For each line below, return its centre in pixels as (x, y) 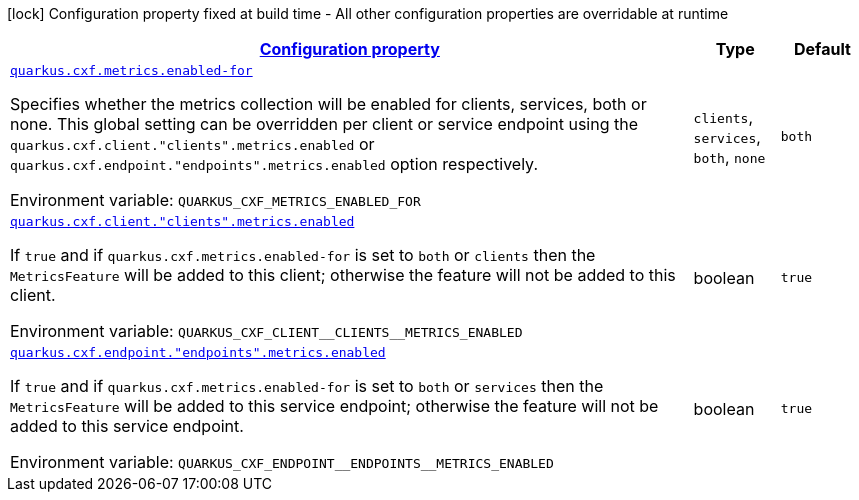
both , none (729, 156)
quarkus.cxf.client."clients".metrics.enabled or (192, 144)
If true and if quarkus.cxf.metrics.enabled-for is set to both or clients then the (303, 255)
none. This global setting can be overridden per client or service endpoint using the (324, 124)
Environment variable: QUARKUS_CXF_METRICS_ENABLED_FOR (215, 200)
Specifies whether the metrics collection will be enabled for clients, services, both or (328, 104)
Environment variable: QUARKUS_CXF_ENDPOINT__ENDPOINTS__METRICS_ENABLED (282, 462)
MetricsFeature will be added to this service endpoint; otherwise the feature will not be (334, 406)
